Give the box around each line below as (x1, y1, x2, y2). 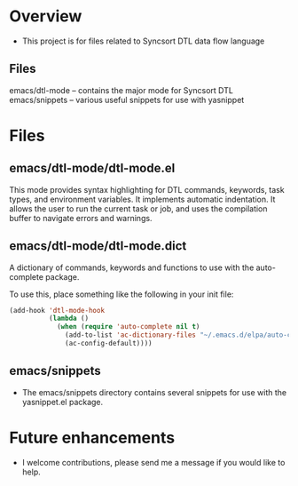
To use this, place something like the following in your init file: (9, 289, 234, 299)
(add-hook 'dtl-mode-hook (9, 306, 105, 315)
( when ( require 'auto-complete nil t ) (56, 323, 200, 331)
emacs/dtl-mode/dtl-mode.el (9, 161, 176, 176)
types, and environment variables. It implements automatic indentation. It (9, 194, 276, 204)
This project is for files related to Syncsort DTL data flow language (21, 36, 265, 46)
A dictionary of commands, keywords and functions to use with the (9, 262, 255, 273)
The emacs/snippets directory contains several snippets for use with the (21, 386, 286, 397)
